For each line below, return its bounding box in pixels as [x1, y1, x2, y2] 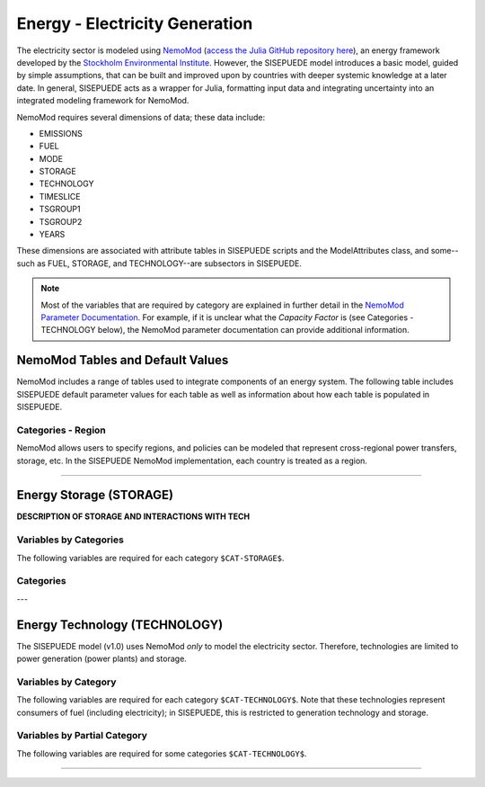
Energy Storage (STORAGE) [16, 487, 174, 503]
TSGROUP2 [39, 216, 83, 227]
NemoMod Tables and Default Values [16, 353, 229, 368]
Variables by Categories [16, 533, 125, 546]
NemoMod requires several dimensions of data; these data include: [16, 112, 265, 122]
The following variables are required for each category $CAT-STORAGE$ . [16, 552, 285, 563]
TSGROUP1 [39, 203, 81, 215]
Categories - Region [16, 424, 107, 436]
